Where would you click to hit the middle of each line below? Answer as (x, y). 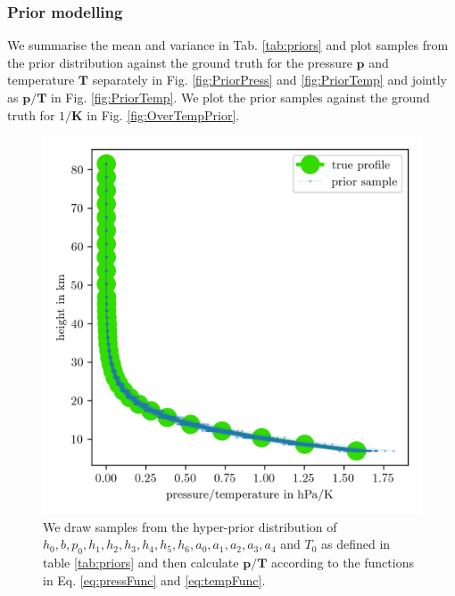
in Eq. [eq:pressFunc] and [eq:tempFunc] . (154, 580)
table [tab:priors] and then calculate (141, 563)
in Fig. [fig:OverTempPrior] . (163, 114)
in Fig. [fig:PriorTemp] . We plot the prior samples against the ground (240, 97)
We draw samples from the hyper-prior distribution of (190, 526)
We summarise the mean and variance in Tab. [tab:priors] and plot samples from (228, 45)
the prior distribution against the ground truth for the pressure (180, 62)
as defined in (356, 544)
